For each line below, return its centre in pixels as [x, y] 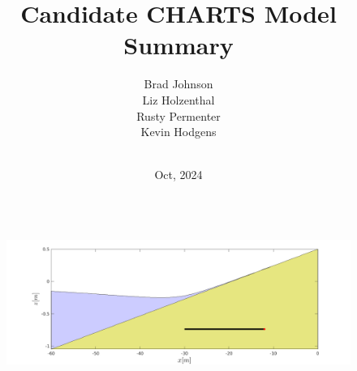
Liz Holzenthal [178, 99]
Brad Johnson [178, 84]
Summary [178, 45]
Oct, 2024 [178, 175]
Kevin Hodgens [178, 132]
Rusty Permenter [178, 115]
